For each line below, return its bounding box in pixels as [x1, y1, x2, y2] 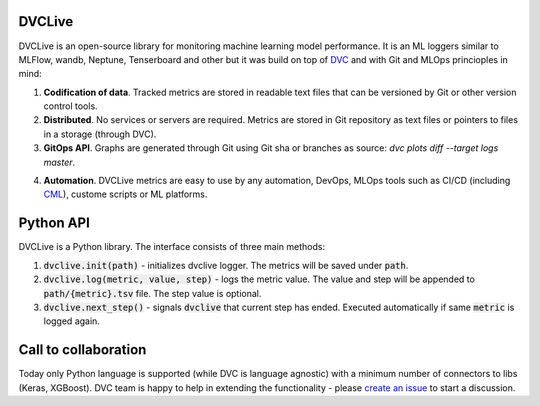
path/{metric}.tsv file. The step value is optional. [43, 287, 262, 299]
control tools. [43, 100, 99, 112]
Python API [18, 215, 90, 232]
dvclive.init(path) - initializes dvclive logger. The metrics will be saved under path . [43, 259, 409, 271]
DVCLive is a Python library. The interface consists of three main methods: [18, 241, 326, 253]
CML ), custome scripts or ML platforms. [43, 188, 208, 200]
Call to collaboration [18, 341, 147, 359]
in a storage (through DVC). [43, 128, 157, 140]
